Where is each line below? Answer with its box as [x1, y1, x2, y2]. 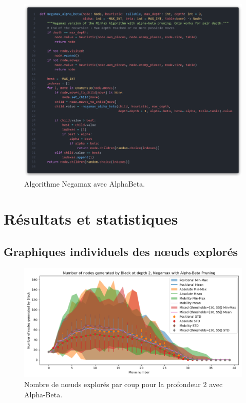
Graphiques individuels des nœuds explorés [4, 243, 238, 259]
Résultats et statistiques [4, 208, 178, 229]
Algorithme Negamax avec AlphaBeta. [24, 178, 145, 189]
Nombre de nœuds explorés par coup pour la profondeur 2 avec [24, 379, 223, 390]
